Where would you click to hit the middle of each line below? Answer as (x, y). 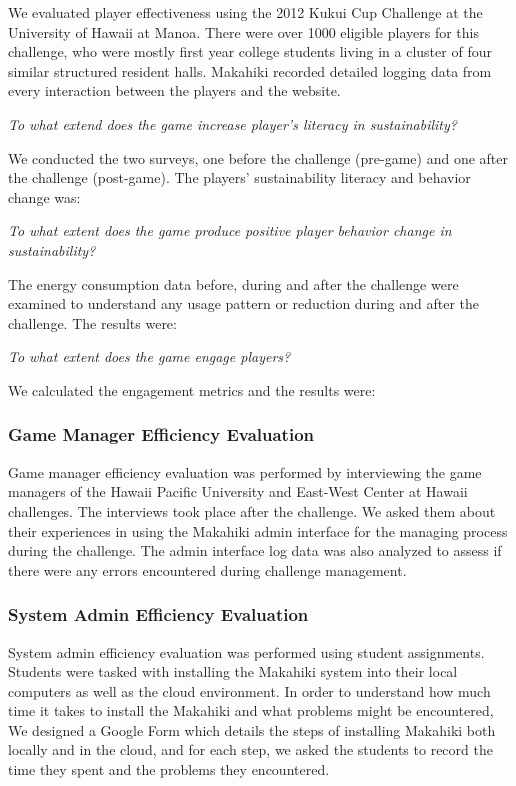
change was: (44, 196)
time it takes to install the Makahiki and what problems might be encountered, (251, 710)
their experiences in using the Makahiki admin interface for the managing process (258, 530)
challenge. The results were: (92, 322)
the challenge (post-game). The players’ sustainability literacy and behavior (239, 177)
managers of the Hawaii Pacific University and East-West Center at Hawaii (238, 491)
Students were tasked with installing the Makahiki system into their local (233, 671)
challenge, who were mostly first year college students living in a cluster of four (250, 51)
